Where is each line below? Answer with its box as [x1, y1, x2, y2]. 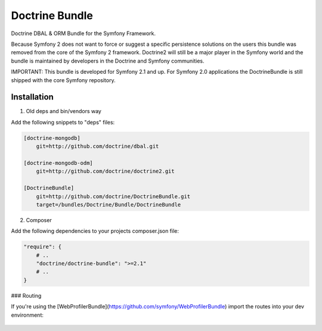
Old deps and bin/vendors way [26, 108, 101, 115]
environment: [11, 311, 44, 318]
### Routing [11, 292, 42, 299]
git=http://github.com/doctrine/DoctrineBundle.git [36, 193, 191, 199]
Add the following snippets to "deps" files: [11, 118, 115, 126]
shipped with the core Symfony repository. [11, 76, 116, 83]
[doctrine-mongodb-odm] [23, 160, 94, 166]
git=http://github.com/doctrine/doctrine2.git [36, 168, 175, 175]
